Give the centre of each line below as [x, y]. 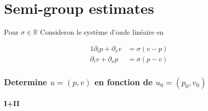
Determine [26, 82]
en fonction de [124, 82]
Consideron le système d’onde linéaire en [102, 32]
